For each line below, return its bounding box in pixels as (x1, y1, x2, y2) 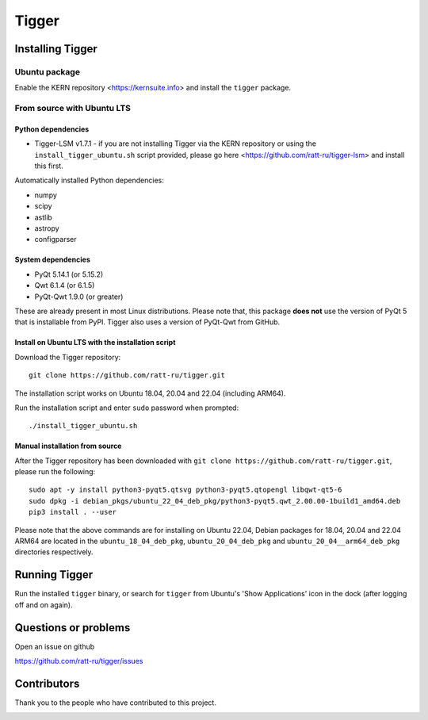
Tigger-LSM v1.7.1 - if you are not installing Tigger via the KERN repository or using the (34, 139, 317, 148)
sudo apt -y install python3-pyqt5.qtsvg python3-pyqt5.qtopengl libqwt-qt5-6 (29, 485, 342, 495)
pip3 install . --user (29, 507, 117, 517)
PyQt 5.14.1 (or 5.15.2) (34, 270, 104, 279)
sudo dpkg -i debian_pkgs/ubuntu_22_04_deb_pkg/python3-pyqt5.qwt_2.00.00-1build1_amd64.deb (29, 496, 401, 505)
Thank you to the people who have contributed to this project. (14, 698, 217, 707)
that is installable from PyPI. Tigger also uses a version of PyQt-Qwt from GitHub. (14, 317, 281, 327)
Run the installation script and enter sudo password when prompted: (14, 403, 239, 412)
